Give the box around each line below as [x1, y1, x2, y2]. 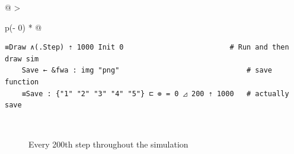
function [5, 77, 39, 86]
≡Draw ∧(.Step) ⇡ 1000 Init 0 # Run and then [5, 43, 289, 52]
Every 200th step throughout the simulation [28, 138, 188, 150]
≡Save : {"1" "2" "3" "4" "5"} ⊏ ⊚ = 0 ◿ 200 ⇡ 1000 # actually [21, 89, 289, 98]
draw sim [5, 54, 39, 63]
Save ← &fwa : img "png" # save [21, 66, 273, 75]
